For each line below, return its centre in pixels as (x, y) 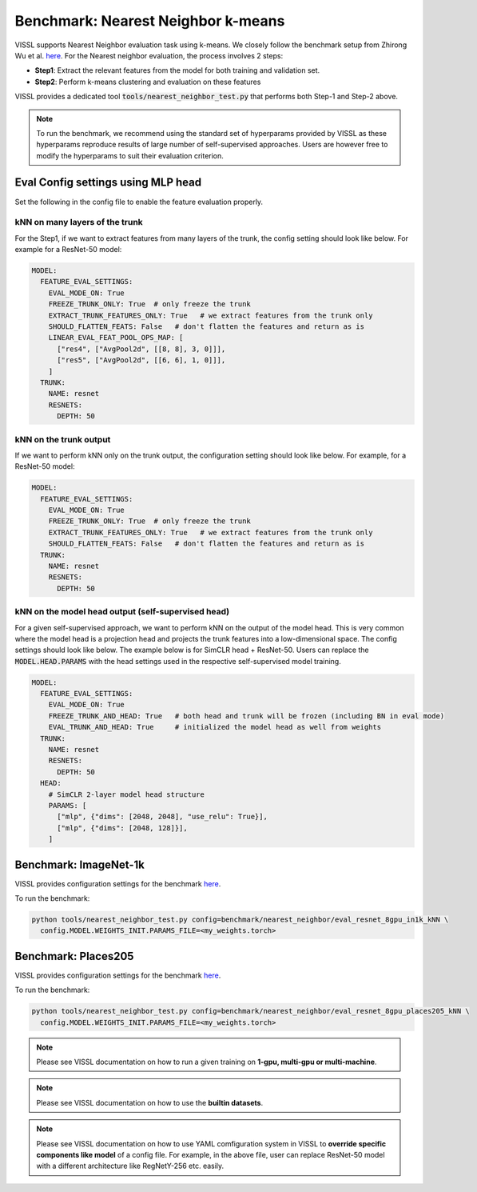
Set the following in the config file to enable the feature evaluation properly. (139, 202)
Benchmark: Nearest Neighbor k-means (150, 21)
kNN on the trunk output (63, 439)
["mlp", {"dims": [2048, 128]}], (122, 828)
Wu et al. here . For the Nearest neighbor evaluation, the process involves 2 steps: (149, 55)
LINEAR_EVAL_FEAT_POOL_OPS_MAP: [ (116, 338)
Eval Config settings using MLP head (108, 183)
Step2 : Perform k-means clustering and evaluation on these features (148, 82)
